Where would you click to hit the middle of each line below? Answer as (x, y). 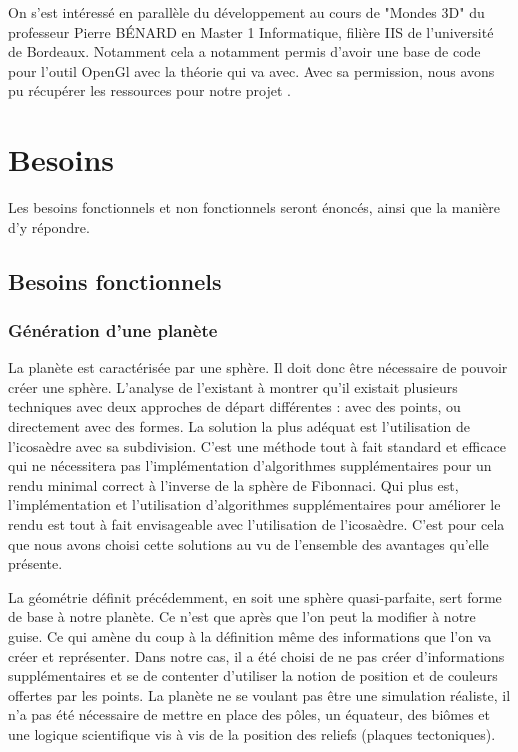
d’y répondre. (49, 226)
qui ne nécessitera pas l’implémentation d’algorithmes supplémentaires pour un (250, 465)
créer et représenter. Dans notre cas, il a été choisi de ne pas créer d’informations (256, 655)
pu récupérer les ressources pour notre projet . (149, 90)
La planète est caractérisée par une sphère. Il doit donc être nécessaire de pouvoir (258, 367)
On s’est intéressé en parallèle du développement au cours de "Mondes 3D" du (246, 12)
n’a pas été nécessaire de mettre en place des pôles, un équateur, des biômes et (249, 714)
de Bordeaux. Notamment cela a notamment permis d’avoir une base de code (244, 51)
